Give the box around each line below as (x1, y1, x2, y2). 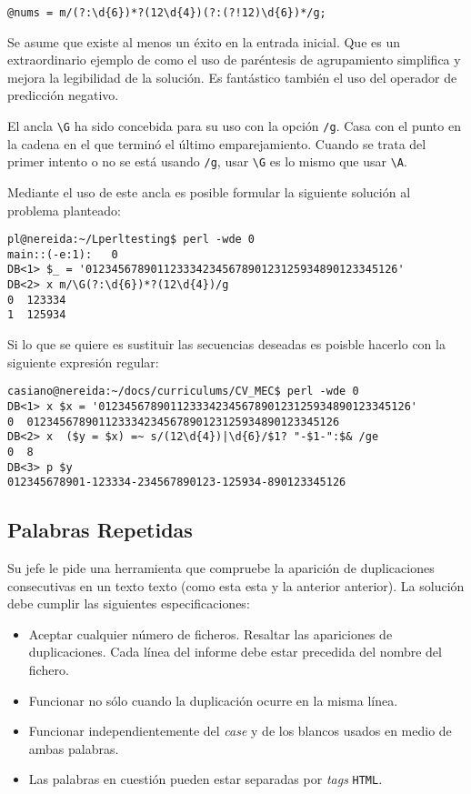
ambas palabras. (28, 739, 119, 758)
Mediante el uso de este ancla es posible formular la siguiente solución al (7, 182, 411, 201)
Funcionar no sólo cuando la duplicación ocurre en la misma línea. (28, 690, 398, 709)
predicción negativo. (7, 85, 119, 105)
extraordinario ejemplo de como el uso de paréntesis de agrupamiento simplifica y (7, 50, 461, 69)
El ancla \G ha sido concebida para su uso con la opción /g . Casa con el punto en (7, 116, 461, 136)
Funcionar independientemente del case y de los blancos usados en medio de (28, 721, 452, 740)
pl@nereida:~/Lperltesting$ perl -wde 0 (7, 233, 256, 246)
